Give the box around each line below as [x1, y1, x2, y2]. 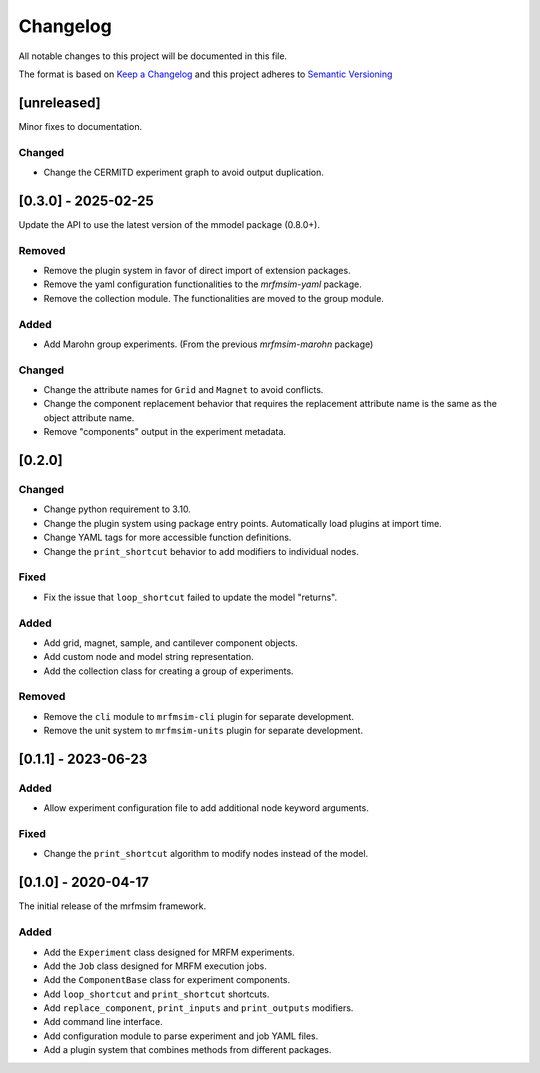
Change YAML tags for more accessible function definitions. [43, 531, 292, 544]
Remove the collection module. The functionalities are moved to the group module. [43, 292, 385, 304]
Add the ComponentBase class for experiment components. [43, 974, 290, 986]
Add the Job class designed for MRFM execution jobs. [43, 960, 267, 972]
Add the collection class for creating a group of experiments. [43, 665, 294, 677]
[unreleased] [18, 94, 102, 111]
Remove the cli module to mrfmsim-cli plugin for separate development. [43, 710, 355, 722]
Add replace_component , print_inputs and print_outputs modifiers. [43, 1002, 354, 1014]
